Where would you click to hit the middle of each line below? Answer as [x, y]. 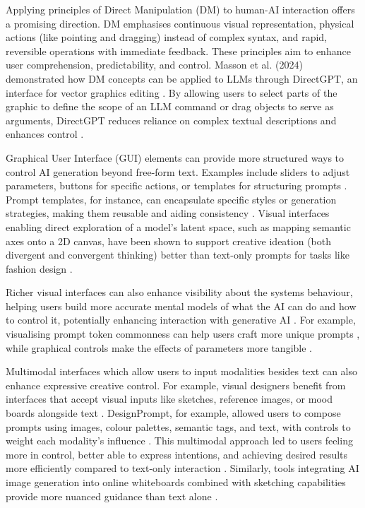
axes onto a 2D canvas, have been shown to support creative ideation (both [169, 241]
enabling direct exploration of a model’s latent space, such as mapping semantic [178, 226]
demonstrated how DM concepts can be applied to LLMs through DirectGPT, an [182, 78]
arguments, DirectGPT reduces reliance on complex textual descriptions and [171, 120]
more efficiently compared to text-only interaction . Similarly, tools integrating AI [182, 468]
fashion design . [39, 268]
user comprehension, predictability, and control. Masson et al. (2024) [154, 65]
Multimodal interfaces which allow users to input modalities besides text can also [181, 371]
